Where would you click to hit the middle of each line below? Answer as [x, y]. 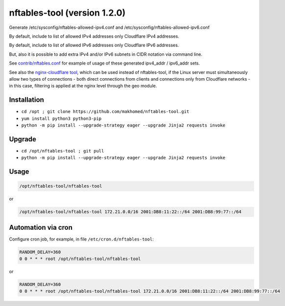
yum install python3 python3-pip [61, 118]
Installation [26, 100]
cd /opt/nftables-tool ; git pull [63, 151]
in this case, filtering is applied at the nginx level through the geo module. [83, 86]
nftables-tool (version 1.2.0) [67, 13]
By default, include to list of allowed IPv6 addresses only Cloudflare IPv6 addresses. [94, 45]
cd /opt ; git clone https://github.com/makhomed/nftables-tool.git [105, 112]
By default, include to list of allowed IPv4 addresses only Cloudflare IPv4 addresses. [94, 36]
